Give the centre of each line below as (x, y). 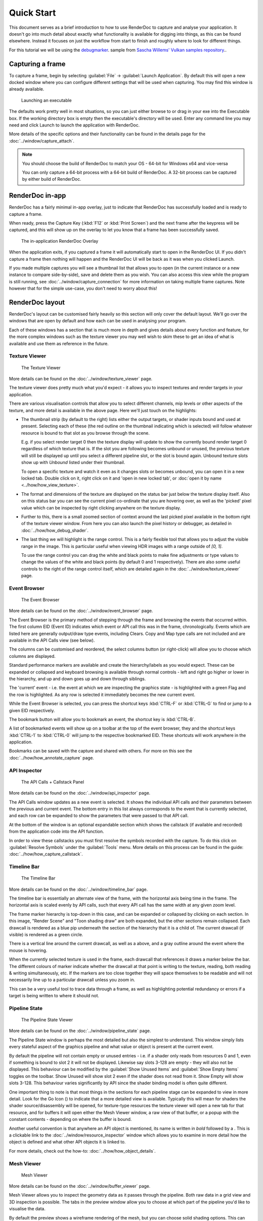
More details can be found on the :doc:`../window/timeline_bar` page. (78, 889)
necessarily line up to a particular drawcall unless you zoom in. (72, 980)
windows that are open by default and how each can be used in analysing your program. (98, 321)
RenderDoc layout (37, 302)
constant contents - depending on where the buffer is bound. (70, 1119)
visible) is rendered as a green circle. (46, 935)
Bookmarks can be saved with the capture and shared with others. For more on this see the (101, 751)
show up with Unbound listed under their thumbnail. (73, 463)
